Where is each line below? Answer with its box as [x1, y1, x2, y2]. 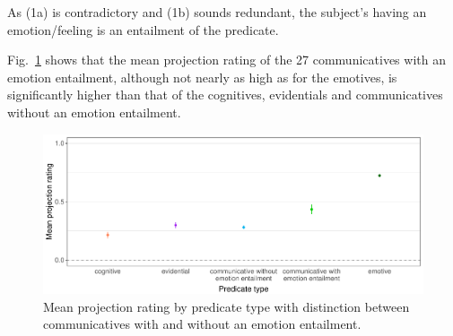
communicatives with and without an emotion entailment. [43, 314, 362, 333]
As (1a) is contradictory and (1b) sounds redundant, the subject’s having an [7, 3, 427, 21]
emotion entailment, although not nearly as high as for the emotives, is [7, 67, 397, 86]
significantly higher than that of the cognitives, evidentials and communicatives [7, 85, 443, 104]
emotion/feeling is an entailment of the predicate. [7, 20, 279, 39]
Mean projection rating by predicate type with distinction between [43, 297, 410, 315]
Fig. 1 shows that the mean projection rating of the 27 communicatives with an [7, 50, 446, 69]
